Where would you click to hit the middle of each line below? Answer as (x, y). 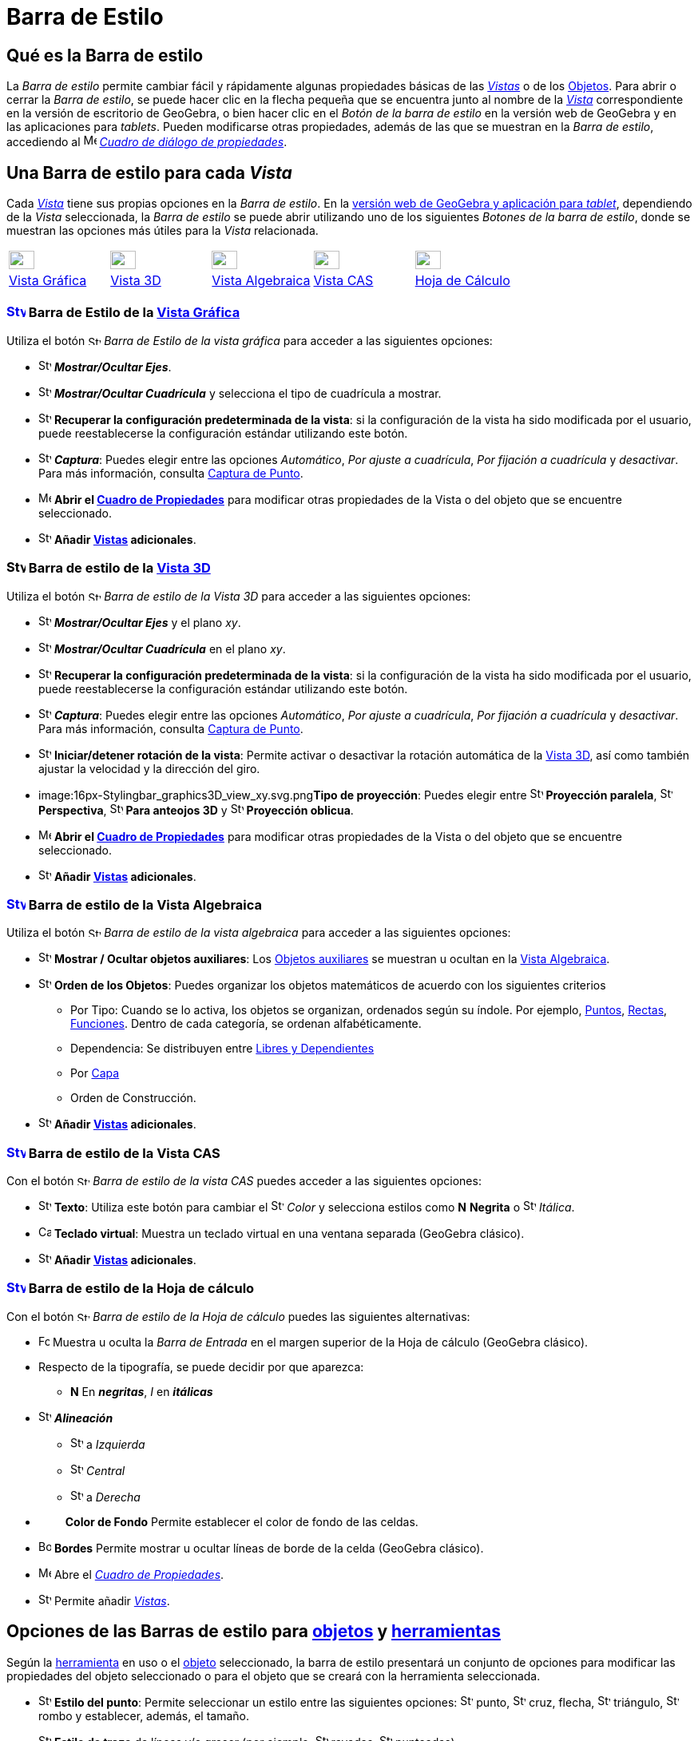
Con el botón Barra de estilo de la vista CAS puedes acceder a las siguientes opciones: (244, 1181)
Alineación (83, 1418)
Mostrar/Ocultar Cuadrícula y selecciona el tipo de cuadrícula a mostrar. (248, 393)
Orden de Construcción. (133, 1098)
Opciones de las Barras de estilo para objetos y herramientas (254, 1632)
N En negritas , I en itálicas (142, 1391)
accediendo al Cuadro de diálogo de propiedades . (147, 142)
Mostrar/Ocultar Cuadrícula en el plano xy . (170, 648)
